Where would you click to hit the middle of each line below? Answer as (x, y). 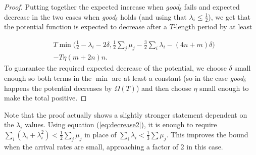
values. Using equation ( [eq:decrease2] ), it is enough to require (121, 124)
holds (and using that (153, 16)
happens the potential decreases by (58, 88)
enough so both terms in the (48, 77)
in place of (100, 134)
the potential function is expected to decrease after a (86, 27)
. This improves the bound (207, 134)
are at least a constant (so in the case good (178, 77)
